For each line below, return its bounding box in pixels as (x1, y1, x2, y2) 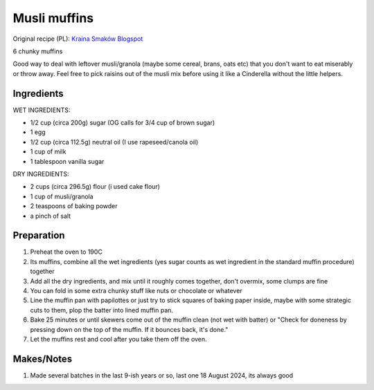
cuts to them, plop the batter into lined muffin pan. (30, 306, 173, 314)
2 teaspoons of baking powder (30, 202, 118, 210)
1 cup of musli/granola (30, 192, 93, 201)
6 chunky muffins (12, 47, 63, 55)
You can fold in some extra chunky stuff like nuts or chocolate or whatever (30, 287, 242, 295)
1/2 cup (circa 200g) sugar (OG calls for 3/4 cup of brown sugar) (30, 118, 215, 127)
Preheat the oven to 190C (30, 248, 103, 256)
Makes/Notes (12, 353, 73, 364)
